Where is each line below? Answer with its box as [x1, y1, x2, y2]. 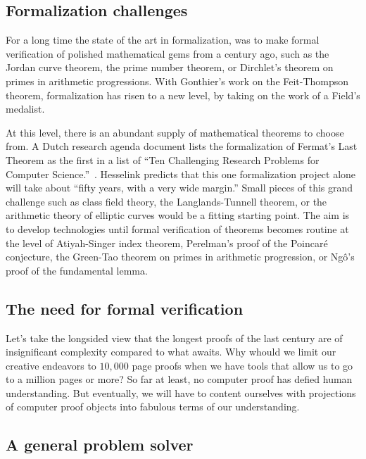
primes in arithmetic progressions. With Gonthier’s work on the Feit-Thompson [6, 73, 349, 88]
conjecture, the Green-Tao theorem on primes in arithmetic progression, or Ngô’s [6, 249, 355, 264]
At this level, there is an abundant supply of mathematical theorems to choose [6, 125, 344, 139]
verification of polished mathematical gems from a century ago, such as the [6, 46, 329, 61]
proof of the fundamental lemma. [6, 263, 148, 277]
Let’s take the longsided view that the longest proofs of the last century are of [6, 330, 343, 345]
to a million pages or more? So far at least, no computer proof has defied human [6, 372, 353, 386]
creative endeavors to [6, 358, 96, 372]
